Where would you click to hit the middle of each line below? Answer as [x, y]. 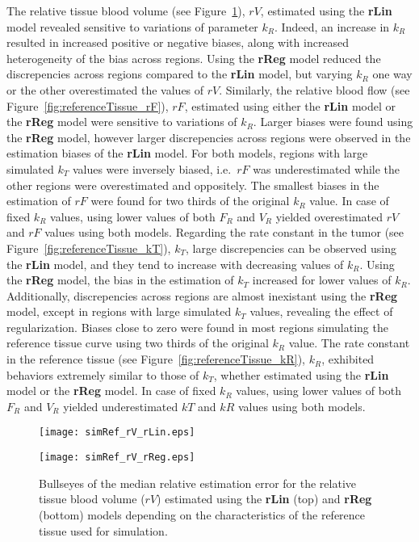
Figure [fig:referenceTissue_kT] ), [89, 248]
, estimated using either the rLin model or [290, 105]
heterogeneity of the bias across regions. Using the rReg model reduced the [194, 58]
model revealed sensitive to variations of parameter [132, 26]
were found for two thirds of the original [190, 201]
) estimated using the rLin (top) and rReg [264, 499]
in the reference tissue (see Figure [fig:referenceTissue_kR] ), [156, 359]
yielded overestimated [329, 216]
